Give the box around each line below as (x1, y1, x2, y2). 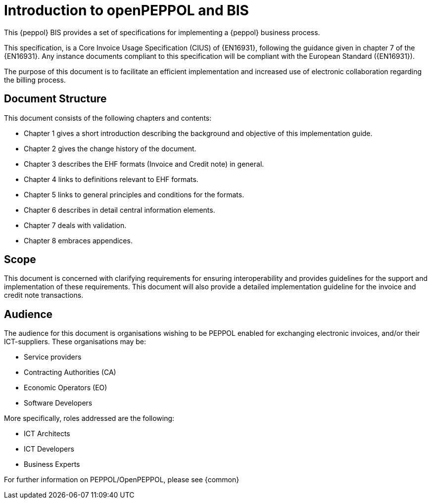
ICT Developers (24, 445, 74, 454)
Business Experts (24, 460, 80, 469)
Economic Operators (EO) (24, 383, 107, 392)
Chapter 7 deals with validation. (24, 221, 127, 229)
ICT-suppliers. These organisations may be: (4, 337, 146, 346)
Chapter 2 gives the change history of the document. (24, 144, 196, 153)
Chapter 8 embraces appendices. (24, 236, 133, 245)
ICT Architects (24, 429, 70, 438)
